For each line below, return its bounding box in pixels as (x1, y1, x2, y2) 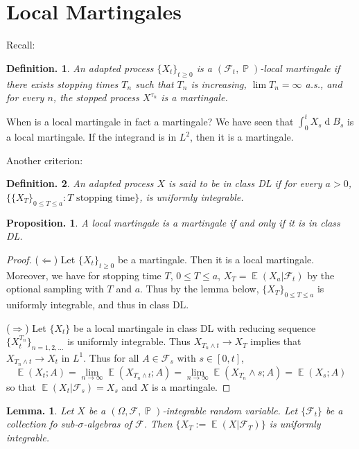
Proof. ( (6, 252, 40, 266)
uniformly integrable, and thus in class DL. (6, 297, 189, 311)
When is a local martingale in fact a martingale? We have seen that (6, 114, 294, 128)
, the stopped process (53, 90, 139, 105)
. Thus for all (83, 350, 139, 364)
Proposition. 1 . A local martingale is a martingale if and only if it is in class (6, 215, 340, 229)
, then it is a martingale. (190, 130, 294, 143)
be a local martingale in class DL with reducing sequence (73, 320, 316, 335)
